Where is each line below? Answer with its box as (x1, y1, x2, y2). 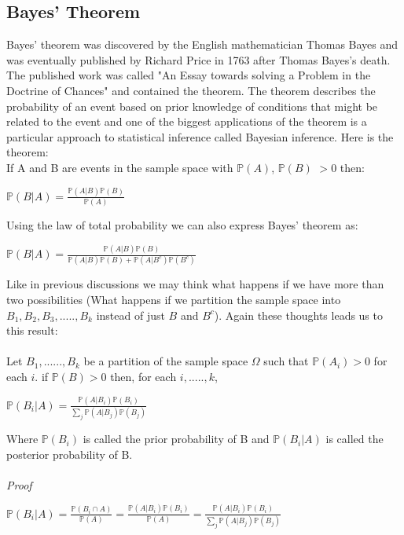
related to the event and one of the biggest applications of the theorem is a (6, 113, 367, 130)
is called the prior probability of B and (83, 431, 270, 447)
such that (263, 353, 309, 369)
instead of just (96, 306, 165, 323)
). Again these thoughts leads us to (214, 306, 383, 323)
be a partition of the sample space (83, 353, 248, 369)
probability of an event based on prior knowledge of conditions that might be (6, 97, 378, 114)
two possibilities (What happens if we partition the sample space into (6, 291, 341, 307)
